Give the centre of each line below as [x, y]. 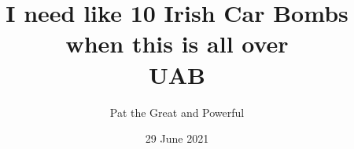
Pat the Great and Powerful [177, 112]
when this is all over [177, 44]
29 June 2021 [177, 138]
